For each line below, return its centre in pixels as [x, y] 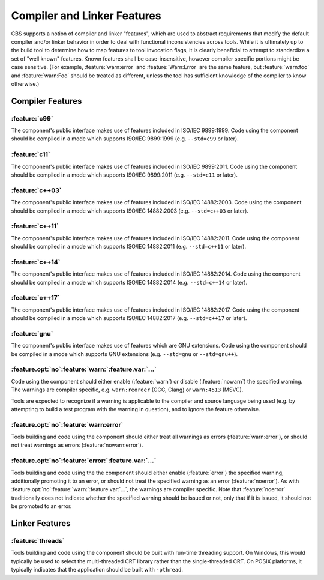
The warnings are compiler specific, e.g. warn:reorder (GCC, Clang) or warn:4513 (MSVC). [127, 390]
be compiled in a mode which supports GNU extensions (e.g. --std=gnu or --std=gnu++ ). [124, 354]
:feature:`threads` [38, 540]
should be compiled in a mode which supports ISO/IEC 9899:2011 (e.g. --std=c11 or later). [124, 175]
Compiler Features [46, 101]
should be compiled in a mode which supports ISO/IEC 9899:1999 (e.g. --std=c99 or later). [125, 139]
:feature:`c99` [32, 118]
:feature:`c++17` [35, 298]
